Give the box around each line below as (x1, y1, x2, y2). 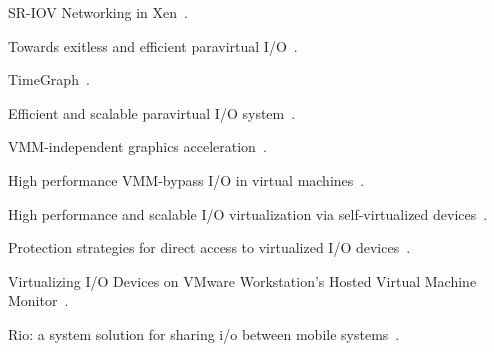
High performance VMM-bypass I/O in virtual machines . (8, 169, 365, 190)
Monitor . (8, 290, 69, 311)
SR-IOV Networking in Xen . (8, 2, 188, 22)
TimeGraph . (8, 69, 90, 90)
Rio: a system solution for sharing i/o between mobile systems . (8, 323, 400, 344)
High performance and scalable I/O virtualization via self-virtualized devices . (8, 203, 488, 224)
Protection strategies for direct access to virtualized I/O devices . (8, 237, 411, 258)
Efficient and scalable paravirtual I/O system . (8, 102, 296, 123)
